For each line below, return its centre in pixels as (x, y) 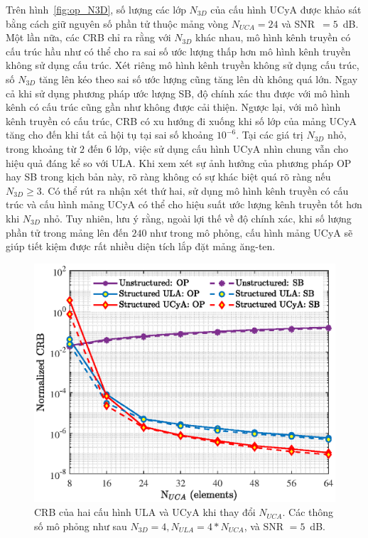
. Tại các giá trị (270, 135)
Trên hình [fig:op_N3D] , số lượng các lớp (96, 9)
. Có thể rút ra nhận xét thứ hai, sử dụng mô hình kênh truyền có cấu (195, 190)
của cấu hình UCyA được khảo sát (286, 9)
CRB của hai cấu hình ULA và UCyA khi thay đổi (145, 512)
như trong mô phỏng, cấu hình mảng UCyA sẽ (251, 232)
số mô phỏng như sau (81, 526)
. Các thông (308, 512)
